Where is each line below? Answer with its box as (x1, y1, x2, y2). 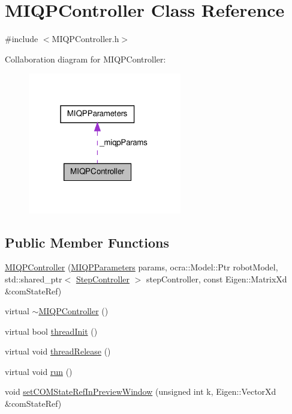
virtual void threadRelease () (5, 345, 111, 358)
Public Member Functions (5, 233, 169, 251)
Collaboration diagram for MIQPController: (5, 52, 166, 65)
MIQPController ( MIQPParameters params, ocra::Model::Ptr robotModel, (5, 261, 278, 273)
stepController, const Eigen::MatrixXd (146, 272, 287, 285)
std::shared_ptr (5, 272, 62, 285)
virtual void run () (5, 365, 73, 377)
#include (5, 32, 38, 45)
